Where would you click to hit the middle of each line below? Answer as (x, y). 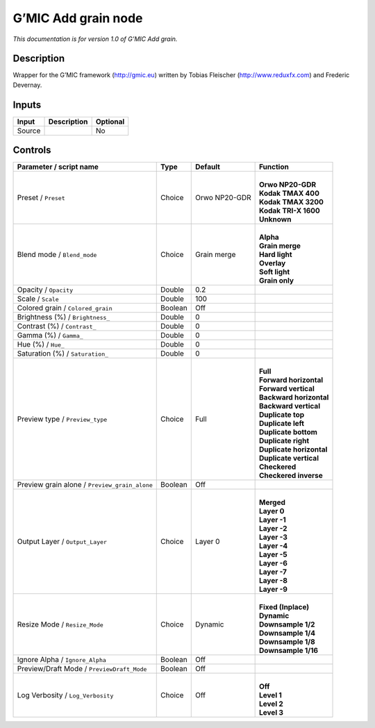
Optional (110, 122)
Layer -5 (273, 554)
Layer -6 (274, 563)
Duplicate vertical (289, 458)
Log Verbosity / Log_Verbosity (65, 695)
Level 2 (272, 704)
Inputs (27, 105)
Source (29, 131)
